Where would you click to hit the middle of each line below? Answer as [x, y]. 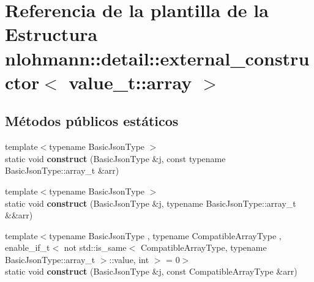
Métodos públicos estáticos [92, 121]
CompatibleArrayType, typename [204, 247]
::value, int [129, 259]
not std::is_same [95, 247]
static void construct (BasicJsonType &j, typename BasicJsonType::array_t [151, 203]
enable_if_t [28, 247]
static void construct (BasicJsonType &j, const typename [115, 158]
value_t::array [130, 82]
